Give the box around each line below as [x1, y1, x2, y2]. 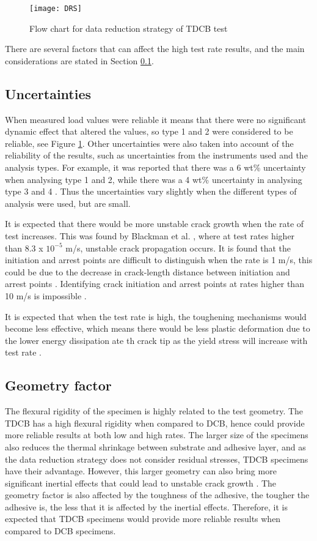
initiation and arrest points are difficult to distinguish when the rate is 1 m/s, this [5, 253, 313, 266]
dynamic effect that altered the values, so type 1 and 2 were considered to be [5, 125, 293, 138]
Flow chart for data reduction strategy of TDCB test [29, 21, 228, 34]
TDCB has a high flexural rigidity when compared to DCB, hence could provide [5, 416, 305, 429]
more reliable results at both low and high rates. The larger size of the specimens [5, 428, 308, 441]
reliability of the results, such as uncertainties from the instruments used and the [5, 149, 308, 162]
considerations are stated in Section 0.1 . [5, 54, 154, 67]
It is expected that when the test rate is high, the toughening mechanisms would [5, 310, 307, 323]
